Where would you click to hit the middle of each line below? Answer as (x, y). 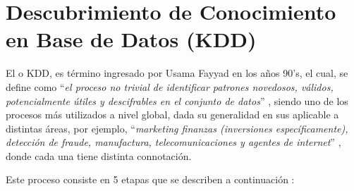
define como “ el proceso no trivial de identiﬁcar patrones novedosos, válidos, (170, 86)
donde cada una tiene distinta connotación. (99, 155)
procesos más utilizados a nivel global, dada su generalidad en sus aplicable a (172, 115)
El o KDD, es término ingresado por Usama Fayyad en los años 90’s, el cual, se (177, 73)
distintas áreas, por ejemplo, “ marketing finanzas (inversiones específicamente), (177, 128)
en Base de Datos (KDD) (131, 39)
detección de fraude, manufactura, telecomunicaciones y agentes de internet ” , (173, 142)
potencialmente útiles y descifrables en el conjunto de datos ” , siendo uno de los (177, 100)
